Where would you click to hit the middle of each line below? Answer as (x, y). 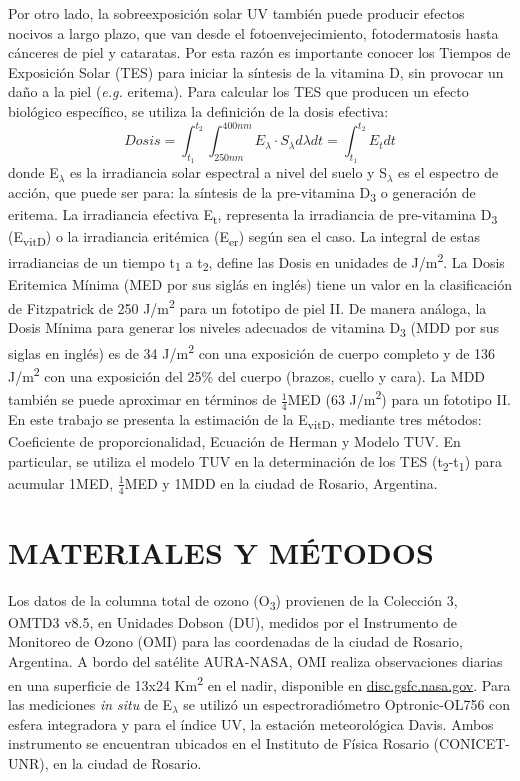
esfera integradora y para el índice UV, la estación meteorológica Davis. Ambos (251, 723)
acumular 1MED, (61, 482)
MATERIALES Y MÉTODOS (221, 551)
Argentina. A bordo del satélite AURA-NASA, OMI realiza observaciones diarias (255, 661)
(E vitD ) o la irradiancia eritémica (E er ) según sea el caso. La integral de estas (244, 237)
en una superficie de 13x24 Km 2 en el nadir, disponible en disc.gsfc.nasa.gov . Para (259, 683)
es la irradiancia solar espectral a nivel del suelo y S (228, 172)
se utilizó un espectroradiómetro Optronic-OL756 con (347, 703)
